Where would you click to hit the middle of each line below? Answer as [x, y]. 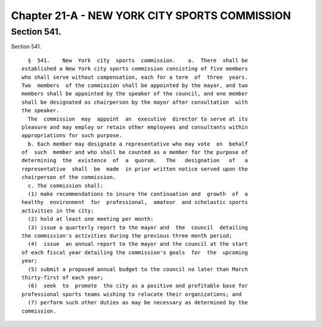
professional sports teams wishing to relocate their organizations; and [132, 294]
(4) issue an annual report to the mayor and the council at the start [138, 244]
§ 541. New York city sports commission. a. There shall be [138, 60]
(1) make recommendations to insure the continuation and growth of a [138, 194]
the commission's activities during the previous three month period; [127, 235]
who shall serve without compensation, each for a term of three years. [135, 77]
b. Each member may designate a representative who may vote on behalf [138, 144]
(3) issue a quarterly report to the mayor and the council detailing [138, 227]
